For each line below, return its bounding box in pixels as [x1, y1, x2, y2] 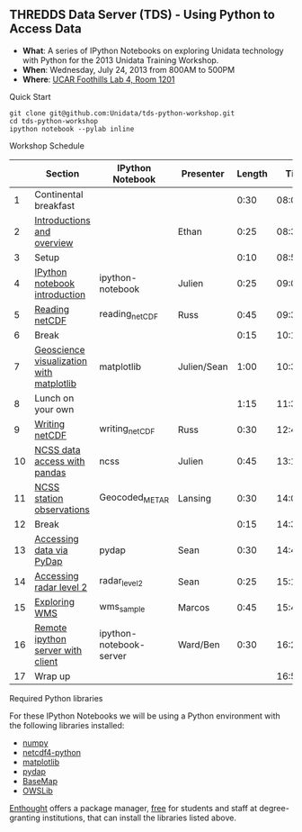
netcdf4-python [22, 746, 81, 757]
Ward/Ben [177, 638, 220, 651]
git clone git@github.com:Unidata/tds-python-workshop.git [9, 108, 235, 118]
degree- [259, 802, 289, 813]
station [34, 492, 64, 504]
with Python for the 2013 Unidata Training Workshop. [22, 54, 219, 66]
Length [236, 167, 268, 179]
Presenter [181, 167, 225, 179]
